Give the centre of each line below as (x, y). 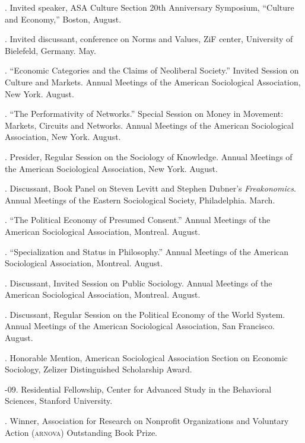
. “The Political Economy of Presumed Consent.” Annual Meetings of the (138, 220)
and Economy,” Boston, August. (63, 19)
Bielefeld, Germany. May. (50, 50)
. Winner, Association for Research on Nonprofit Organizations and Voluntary (147, 421)
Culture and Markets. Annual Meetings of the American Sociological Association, (153, 82)
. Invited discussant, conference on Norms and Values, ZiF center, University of (149, 39)
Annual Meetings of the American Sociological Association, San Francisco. (140, 326)
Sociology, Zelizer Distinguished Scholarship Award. (99, 369)
